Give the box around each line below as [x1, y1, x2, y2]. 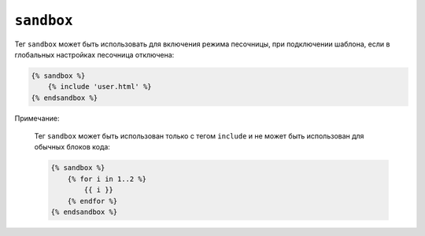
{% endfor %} [67, 197, 118, 205]
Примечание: [14, 113, 60, 123]
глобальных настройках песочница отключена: [14, 50, 175, 59]
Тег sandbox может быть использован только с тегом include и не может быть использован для [34, 131, 364, 141]
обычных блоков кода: [34, 142, 110, 152]
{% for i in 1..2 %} [67, 174, 147, 183]
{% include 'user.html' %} [47, 83, 153, 91]
